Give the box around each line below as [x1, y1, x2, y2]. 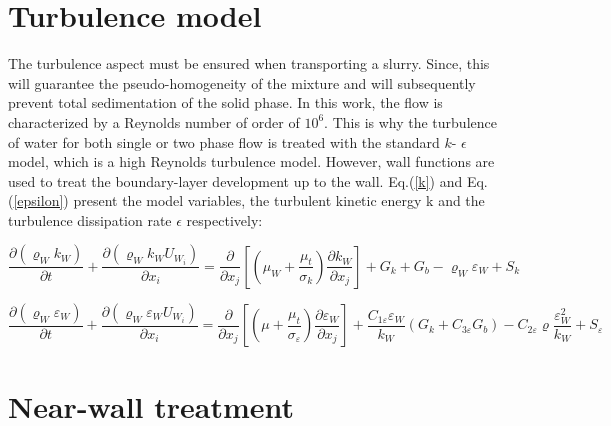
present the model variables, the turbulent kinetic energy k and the [73, 190, 485, 211]
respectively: [186, 209, 263, 230]
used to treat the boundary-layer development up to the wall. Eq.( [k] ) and [8, 170, 463, 191]
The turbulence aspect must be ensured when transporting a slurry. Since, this [8, 53, 490, 74]
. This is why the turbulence [324, 111, 497, 132]
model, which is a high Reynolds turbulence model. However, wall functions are [8, 151, 495, 172]
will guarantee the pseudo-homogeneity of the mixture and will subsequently [8, 72, 476, 93]
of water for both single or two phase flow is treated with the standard [8, 131, 440, 152]
